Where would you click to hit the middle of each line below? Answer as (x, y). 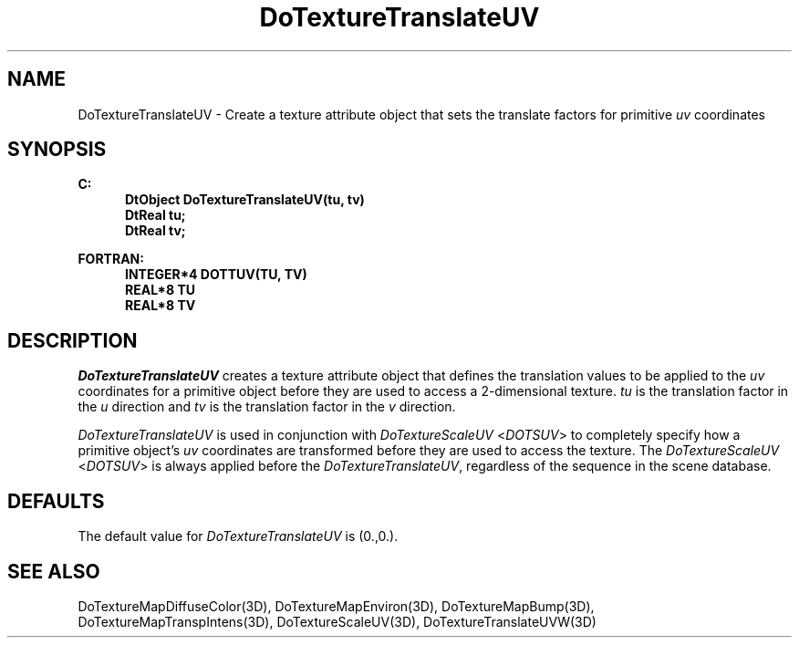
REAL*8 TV (161, 306)
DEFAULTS (56, 501)
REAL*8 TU (161, 290)
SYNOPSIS (57, 150)
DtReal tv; (156, 231)
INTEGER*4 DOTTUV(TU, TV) (216, 275)
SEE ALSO (54, 571)
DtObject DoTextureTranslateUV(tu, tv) (245, 200)
